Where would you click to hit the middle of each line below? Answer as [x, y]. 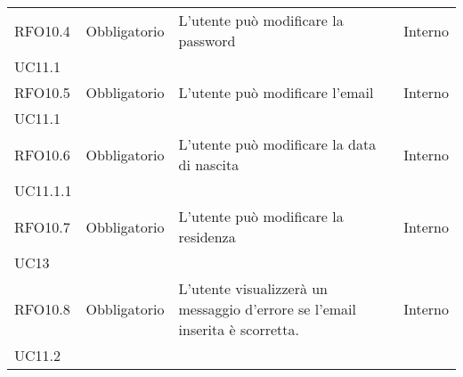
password [207, 41]
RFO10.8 [42, 309]
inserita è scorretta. [239, 329]
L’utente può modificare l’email [276, 92]
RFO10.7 [42, 226]
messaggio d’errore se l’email [268, 309]
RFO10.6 [42, 154]
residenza [207, 237]
